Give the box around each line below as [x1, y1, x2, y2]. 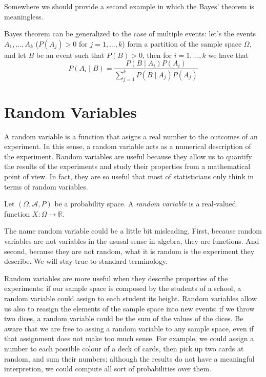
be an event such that [36, 49, 105, 60]
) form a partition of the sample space [122, 38, 242, 49]
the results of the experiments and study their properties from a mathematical [4, 161, 251, 172]
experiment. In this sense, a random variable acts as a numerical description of [4, 141, 251, 152]
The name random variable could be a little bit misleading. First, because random [4, 225, 262, 236]
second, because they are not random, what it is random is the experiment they [4, 245, 255, 256]
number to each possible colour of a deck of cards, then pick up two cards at [4, 343, 244, 353]
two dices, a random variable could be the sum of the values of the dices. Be [4, 313, 243, 324]
